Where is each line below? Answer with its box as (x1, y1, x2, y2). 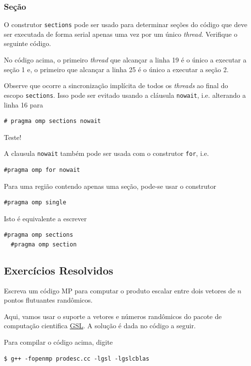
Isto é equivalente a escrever (4, 213, 87, 223)
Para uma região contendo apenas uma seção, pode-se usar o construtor (4, 181, 217, 191)
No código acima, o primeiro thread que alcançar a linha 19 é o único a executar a (4, 55, 247, 65)
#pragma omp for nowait (4, 166, 80, 173)
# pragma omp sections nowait (4, 118, 101, 125)
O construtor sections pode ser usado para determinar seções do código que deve (4, 19, 248, 30)
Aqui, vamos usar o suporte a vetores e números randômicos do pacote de (4, 311, 222, 321)
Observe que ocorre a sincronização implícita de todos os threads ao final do (4, 80, 228, 91)
